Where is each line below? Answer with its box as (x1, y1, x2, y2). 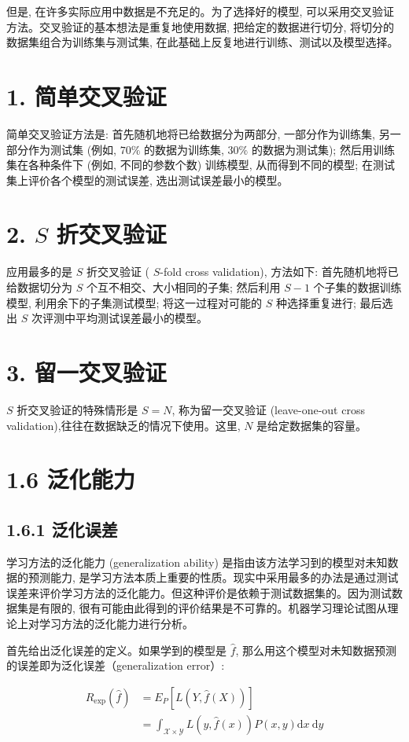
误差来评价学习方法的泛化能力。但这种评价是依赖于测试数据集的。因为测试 (6, 584, 392, 601)
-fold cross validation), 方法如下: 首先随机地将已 (160, 263, 399, 280)
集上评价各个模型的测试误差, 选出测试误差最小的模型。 (6, 171, 289, 188)
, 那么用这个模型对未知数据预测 (235, 641, 397, 658)
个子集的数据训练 (313, 279, 402, 295)
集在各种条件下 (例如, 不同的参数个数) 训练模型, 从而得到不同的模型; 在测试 (6, 156, 395, 173)
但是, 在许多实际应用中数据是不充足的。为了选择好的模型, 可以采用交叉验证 (6, 3, 395, 19)
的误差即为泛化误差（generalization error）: (6, 657, 225, 674)
